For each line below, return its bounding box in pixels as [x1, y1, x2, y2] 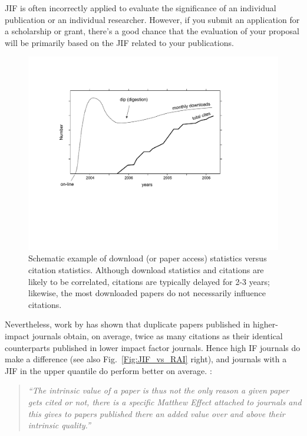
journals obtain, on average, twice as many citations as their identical [32, 330, 283, 342]
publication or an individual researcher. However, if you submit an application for [5, 13, 300, 25]
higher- [252, 318, 278, 330]
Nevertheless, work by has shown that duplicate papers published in [5, 318, 250, 330]
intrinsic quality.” [28, 419, 91, 431]
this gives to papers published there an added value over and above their [28, 407, 285, 419]
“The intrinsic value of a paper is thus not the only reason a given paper [28, 384, 289, 396]
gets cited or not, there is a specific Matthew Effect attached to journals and [28, 396, 302, 408]
